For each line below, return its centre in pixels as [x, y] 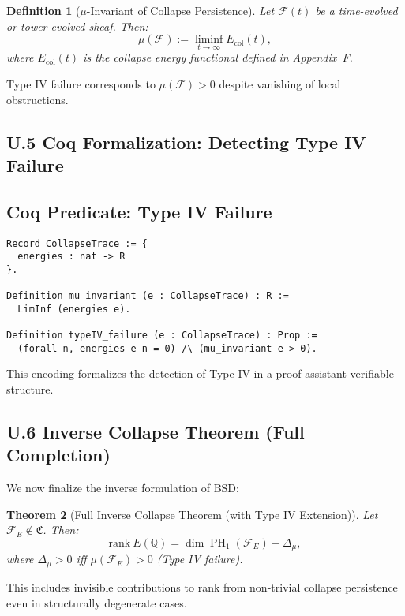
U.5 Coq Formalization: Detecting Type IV [186, 142]
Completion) [58, 455]
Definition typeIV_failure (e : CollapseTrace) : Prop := [162, 336]
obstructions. [37, 99]
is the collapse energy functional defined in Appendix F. [218, 57]
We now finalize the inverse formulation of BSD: [123, 488]
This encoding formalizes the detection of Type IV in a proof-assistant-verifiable [200, 373]
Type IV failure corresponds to [81, 84]
